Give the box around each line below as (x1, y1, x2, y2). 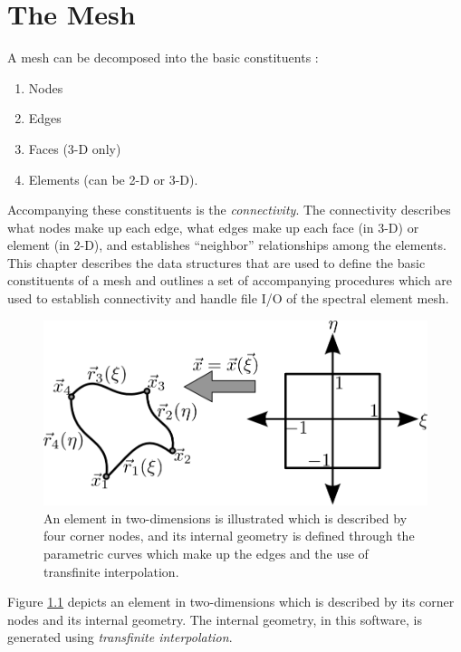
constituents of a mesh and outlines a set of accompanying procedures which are (7, 271, 452, 290)
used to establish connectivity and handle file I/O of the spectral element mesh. (7, 289, 449, 308)
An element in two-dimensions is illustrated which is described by (43, 508, 408, 527)
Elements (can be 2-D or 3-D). (28, 169, 198, 188)
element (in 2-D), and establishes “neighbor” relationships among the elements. (7, 235, 447, 254)
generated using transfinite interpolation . (7, 628, 233, 647)
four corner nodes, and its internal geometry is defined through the (43, 526, 415, 545)
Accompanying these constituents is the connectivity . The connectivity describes (7, 200, 451, 219)
